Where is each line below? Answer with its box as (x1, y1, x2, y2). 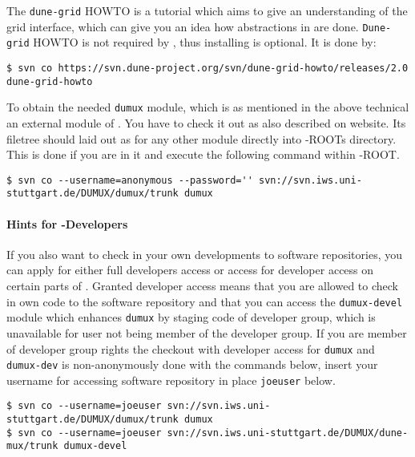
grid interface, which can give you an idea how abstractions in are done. (6, 18, 359, 34)
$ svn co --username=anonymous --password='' (6, 174, 253, 186)
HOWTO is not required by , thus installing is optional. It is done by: (33, 34, 377, 51)
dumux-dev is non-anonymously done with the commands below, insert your (6, 356, 378, 373)
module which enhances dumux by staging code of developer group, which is (6, 309, 376, 326)
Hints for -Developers (6, 215, 128, 232)
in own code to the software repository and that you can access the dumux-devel (6, 293, 403, 309)
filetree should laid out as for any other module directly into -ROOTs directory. (6, 130, 397, 147)
